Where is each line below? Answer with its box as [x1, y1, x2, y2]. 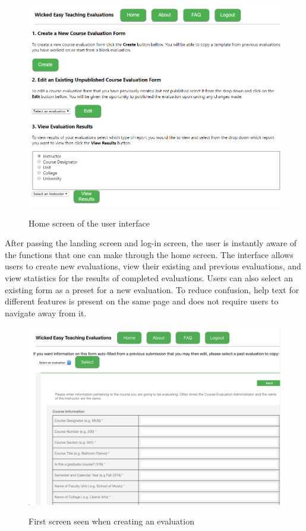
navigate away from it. [5, 306, 87, 319]
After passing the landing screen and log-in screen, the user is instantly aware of [5, 237, 297, 249]
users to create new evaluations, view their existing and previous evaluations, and [5, 260, 301, 272]
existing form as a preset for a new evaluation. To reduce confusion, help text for [5, 283, 299, 296]
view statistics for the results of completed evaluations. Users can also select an [5, 272, 293, 284]
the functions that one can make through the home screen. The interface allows [5, 248, 294, 260]
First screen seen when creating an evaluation [29, 515, 194, 527]
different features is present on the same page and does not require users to [5, 295, 279, 307]
